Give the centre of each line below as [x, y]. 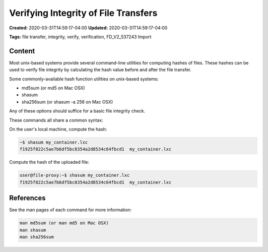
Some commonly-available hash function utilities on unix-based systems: [84, 79]
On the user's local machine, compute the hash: [58, 129]
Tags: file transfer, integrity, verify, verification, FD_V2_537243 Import [80, 37]
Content [22, 51]
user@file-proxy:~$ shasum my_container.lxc [75, 175]
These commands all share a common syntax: [56, 120]
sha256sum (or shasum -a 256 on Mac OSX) [67, 102]
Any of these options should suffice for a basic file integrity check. [77, 111]
